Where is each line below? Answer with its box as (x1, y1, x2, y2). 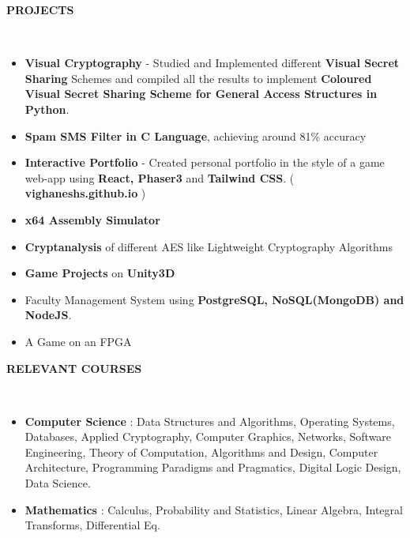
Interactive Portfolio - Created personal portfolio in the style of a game (24, 154, 385, 171)
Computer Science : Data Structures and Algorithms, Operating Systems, (24, 412, 395, 429)
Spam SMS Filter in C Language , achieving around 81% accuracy (24, 127, 367, 144)
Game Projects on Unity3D (24, 265, 175, 281)
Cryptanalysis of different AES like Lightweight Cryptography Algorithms (24, 238, 393, 254)
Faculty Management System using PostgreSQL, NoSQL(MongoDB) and (24, 291, 404, 307)
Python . (24, 100, 70, 117)
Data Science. (24, 475, 91, 491)
